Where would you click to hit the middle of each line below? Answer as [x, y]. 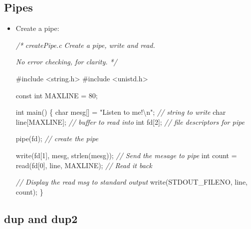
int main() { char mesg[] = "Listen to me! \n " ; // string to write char [121, 112]
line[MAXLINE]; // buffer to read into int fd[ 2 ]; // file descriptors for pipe [130, 121]
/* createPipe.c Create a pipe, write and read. [85, 45]
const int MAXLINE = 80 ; [57, 95]
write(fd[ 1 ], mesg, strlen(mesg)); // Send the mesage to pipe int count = [126, 155]
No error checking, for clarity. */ [66, 62]
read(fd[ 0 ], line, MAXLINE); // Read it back [84, 165]
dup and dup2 [41, 218]
